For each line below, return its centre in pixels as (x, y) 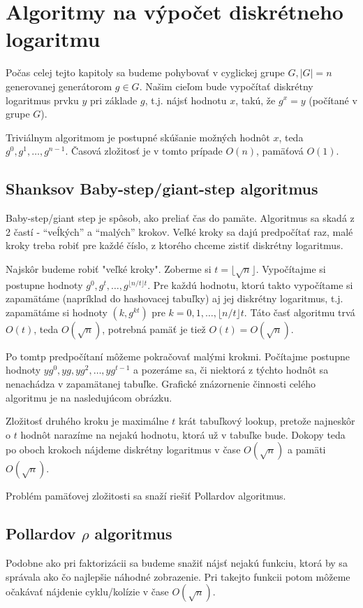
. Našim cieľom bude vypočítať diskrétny (226, 86)
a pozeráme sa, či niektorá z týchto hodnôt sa (231, 370)
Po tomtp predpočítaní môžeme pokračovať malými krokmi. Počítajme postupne (178, 356)
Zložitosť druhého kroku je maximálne (87, 421)
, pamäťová (280, 151)
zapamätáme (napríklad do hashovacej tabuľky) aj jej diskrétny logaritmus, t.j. (175, 298)
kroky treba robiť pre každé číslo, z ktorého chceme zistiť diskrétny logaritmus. (175, 245)
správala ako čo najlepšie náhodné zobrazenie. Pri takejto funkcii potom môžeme (178, 576)
